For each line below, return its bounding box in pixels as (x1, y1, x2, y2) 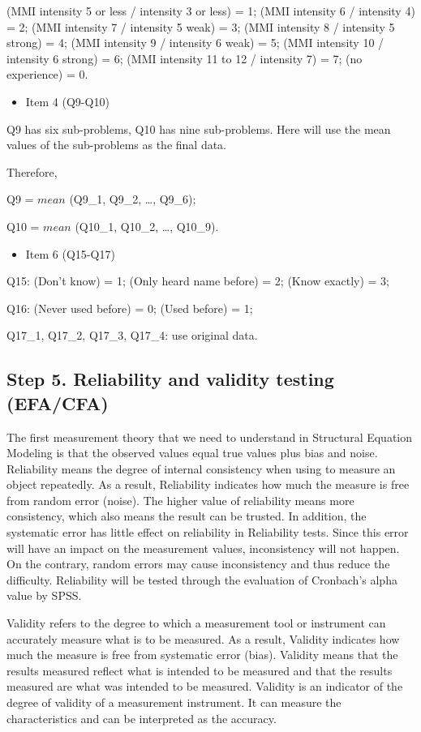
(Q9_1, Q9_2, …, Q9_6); (69, 190, 196, 208)
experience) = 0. (6, 66, 88, 83)
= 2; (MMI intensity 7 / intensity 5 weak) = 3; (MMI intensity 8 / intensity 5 (6, 18, 395, 35)
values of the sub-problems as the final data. (6, 136, 227, 153)
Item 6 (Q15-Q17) (25, 245, 115, 262)
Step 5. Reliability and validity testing (6, 366, 334, 392)
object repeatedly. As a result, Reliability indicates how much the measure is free (6, 476, 410, 493)
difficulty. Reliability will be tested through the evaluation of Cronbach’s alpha (6, 571, 397, 588)
